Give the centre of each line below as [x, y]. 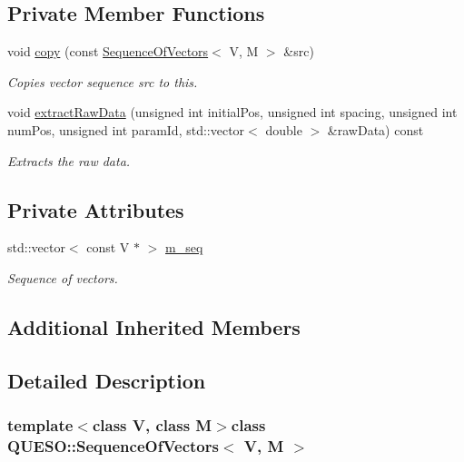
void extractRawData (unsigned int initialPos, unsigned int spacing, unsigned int [232, 112]
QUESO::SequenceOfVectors [113, 445]
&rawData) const [375, 129]
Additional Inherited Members [154, 326]
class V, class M [152, 425]
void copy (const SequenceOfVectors [108, 51]
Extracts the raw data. [69, 160]
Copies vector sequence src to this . [103, 81]
